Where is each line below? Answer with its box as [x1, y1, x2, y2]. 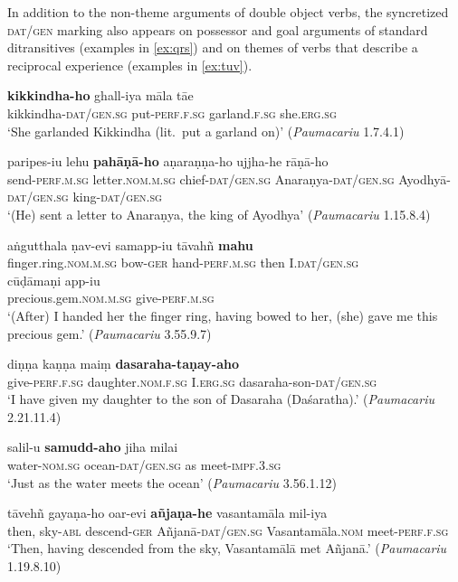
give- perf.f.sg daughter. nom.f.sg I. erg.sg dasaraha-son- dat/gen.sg [7, 371, 377, 390]
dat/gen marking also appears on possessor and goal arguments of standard [7, 20, 428, 39]
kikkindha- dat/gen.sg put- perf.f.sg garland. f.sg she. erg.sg [7, 103, 337, 122]
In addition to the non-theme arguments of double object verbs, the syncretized [7, 3, 449, 21]
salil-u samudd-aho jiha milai [7, 437, 178, 456]
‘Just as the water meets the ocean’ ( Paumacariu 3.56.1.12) [7, 473, 337, 492]
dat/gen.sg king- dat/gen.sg [7, 187, 162, 206]
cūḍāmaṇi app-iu [7, 270, 100, 289]
